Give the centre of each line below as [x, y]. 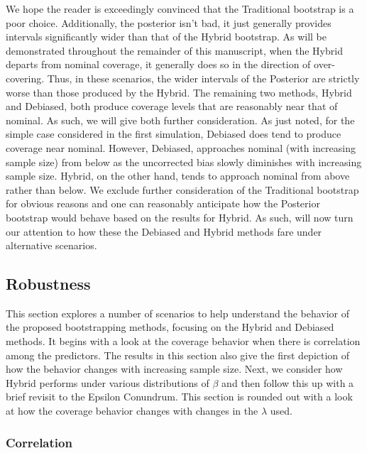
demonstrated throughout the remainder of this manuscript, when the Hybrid [174, 50]
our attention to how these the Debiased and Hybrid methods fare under [164, 231]
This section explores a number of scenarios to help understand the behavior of [178, 313]
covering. [25, 78]
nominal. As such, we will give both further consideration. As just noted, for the [180, 120]
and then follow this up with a [288, 382]
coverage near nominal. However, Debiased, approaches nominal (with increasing [181, 147]
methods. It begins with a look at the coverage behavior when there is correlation [183, 341]
